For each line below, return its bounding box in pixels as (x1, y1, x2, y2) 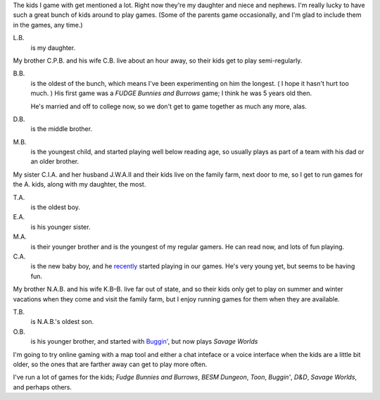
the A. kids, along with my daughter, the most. (13, 180, 146, 189)
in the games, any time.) (13, 20, 84, 29)
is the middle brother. (30, 125, 93, 133)
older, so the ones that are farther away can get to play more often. (13, 360, 208, 368)
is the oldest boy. (30, 203, 81, 211)
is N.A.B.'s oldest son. (30, 318, 94, 326)
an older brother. (30, 157, 80, 165)
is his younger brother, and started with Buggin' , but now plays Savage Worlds (30, 337, 258, 346)
